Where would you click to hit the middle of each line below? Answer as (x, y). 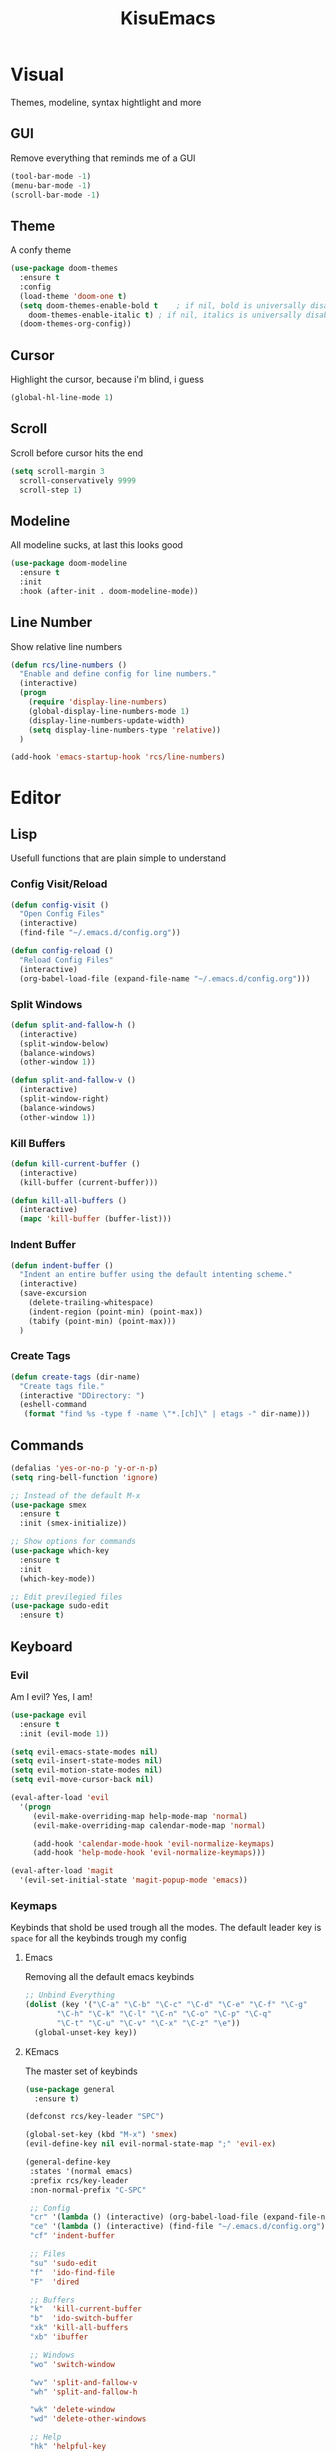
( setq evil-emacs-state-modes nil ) (84, 1752)
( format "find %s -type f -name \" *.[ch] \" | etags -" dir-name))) (167, 1414)
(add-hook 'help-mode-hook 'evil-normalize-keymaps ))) (149, 1853)
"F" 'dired (54, 2282)
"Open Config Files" (62, 914)
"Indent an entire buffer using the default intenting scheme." (156, 1275)
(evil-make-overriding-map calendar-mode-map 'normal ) (149, 1825)
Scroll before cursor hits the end (77, 453)
